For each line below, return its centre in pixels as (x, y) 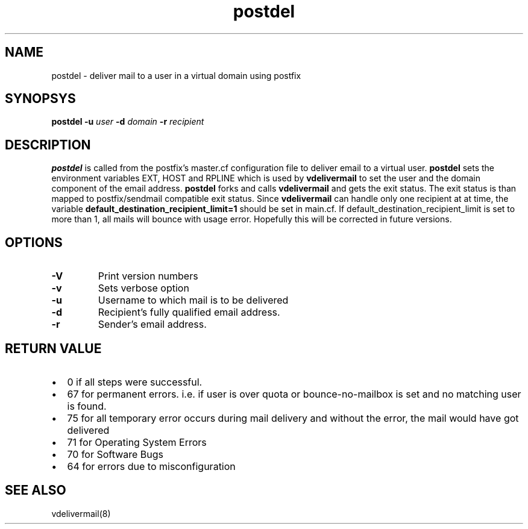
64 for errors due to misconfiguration (151, 466)
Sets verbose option (143, 288)
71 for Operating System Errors (137, 442)
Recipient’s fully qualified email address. (189, 312)
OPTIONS (34, 242)
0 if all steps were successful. (135, 382)
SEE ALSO (36, 490)
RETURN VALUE (53, 348)
